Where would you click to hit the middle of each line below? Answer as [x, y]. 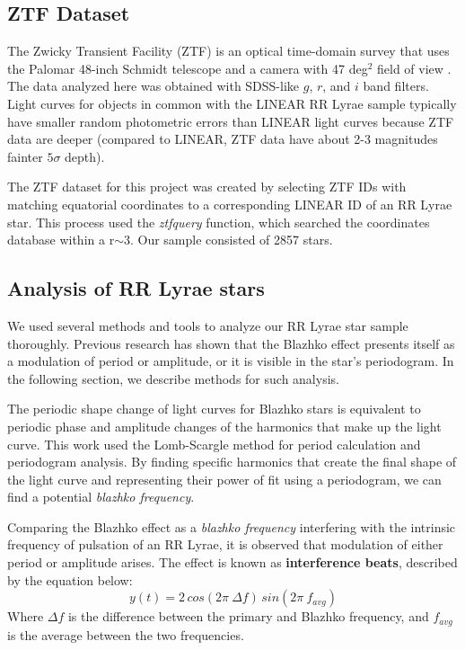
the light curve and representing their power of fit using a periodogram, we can [224, 479]
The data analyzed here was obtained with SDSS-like [154, 86]
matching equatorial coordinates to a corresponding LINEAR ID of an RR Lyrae [230, 204]
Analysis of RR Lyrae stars [136, 288]
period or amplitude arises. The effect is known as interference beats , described [232, 562]
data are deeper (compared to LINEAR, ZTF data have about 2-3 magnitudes [223, 139]
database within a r [61, 240]
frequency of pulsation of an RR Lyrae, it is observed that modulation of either [225, 544]
